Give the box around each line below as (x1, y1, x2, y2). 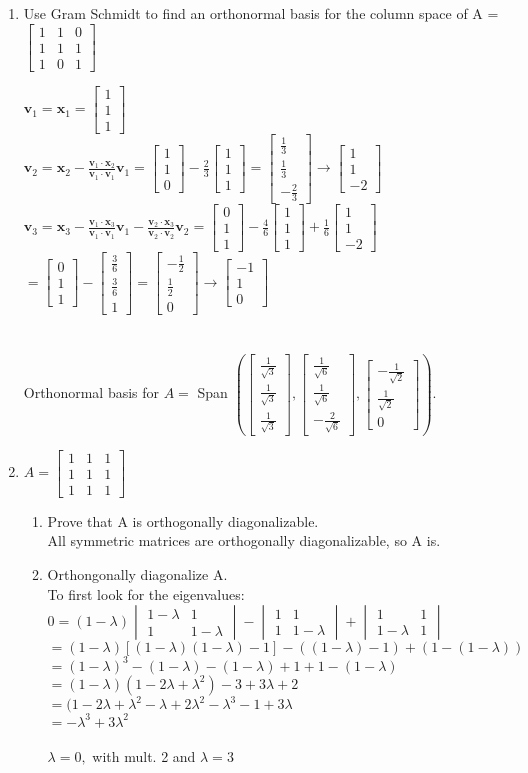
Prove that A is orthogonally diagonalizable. (47, 510, 319, 531)
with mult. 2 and (92, 746, 196, 767)
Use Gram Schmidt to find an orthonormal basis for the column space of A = (23, 3, 499, 23)
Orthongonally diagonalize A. (47, 564, 228, 585)
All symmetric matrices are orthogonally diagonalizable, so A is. (47, 530, 441, 551)
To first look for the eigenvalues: (47, 583, 245, 604)
